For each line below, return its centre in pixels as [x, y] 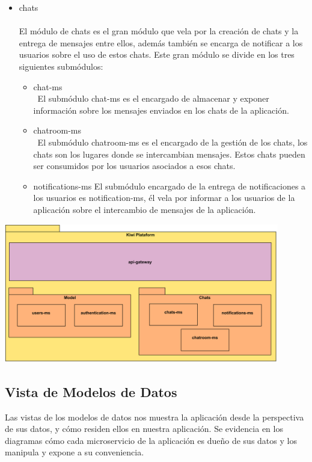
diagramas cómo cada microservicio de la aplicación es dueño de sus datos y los [151, 440]
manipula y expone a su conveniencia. [75, 452]
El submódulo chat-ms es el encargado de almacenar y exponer [153, 98]
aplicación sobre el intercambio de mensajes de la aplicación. [145, 209]
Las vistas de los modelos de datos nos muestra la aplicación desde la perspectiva [154, 417]
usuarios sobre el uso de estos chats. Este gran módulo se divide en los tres [157, 54]
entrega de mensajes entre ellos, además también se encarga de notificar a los [161, 42]
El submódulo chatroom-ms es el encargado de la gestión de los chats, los [173, 142]
